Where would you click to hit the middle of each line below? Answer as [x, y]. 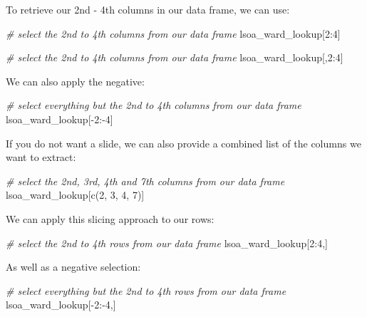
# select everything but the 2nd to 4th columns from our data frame [154, 105]
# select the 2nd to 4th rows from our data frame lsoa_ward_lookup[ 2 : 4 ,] [167, 243]
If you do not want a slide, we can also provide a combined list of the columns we [183, 143]
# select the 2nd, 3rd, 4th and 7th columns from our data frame [145, 181]
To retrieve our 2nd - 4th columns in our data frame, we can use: [148, 9]
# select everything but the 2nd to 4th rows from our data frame [146, 290]
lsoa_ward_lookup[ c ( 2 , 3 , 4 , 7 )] [75, 195]
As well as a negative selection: [73, 267]
